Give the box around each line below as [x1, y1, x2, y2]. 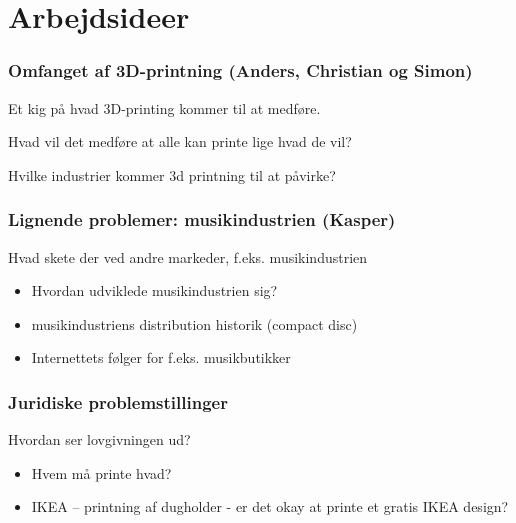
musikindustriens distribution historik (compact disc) [31, 313, 358, 334]
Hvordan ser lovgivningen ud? [8, 429, 191, 450]
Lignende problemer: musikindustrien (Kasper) [8, 207, 396, 232]
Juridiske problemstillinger [8, 389, 228, 414]
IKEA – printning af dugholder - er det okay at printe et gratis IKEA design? [31, 496, 509, 517]
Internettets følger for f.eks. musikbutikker [31, 347, 291, 368]
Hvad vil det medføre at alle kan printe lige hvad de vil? [8, 131, 352, 152]
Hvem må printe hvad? [31, 462, 172, 483]
